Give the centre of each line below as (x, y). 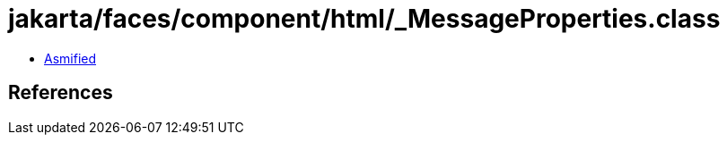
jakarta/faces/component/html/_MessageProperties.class (364, 19)
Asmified (70, 58)
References (61, 93)
